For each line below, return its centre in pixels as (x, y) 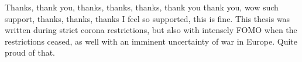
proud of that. (30, 52)
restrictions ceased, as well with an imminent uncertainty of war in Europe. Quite (151, 41)
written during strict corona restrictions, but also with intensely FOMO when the (151, 30)
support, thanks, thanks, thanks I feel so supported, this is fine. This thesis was (147, 18)
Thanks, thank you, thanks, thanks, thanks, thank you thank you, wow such (142, 7)
